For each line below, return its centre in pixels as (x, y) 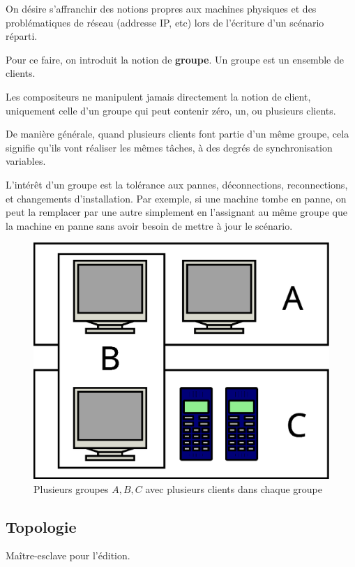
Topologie (41, 526)
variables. (26, 161)
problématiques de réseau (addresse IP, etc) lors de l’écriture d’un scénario (165, 22)
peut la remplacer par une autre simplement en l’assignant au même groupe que (177, 212)
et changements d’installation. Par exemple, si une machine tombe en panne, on (176, 198)
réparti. (22, 36)
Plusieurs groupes (71, 488)
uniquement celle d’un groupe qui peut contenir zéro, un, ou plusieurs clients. (171, 110)
